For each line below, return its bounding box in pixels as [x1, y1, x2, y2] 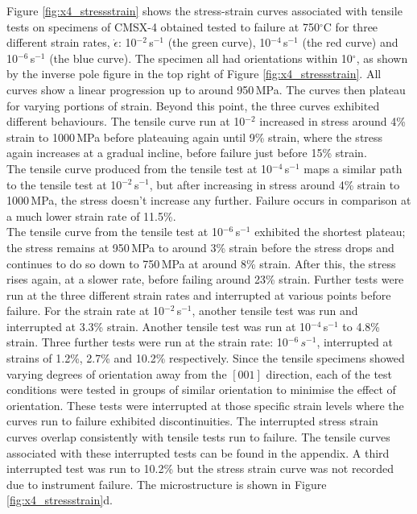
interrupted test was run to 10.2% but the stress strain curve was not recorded [6, 460, 394, 477]
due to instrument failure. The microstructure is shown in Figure [6, 475, 327, 492]
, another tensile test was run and [192, 302, 358, 319]
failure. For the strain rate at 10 [6, 302, 165, 319]
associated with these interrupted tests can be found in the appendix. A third [6, 444, 390, 461]
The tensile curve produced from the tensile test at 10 [6, 160, 273, 176]
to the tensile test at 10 [6, 176, 122, 193]
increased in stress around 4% [259, 113, 406, 130]
